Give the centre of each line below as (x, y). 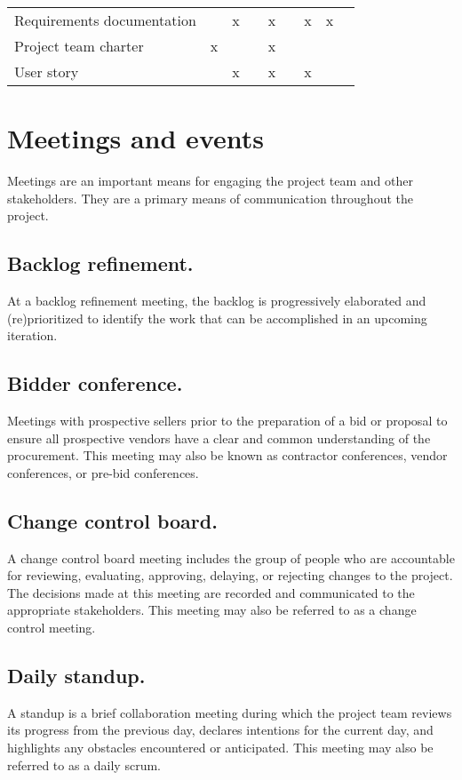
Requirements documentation (105, 20)
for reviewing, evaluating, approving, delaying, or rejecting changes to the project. (230, 575)
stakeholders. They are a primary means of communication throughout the (210, 198)
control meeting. (52, 628)
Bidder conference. (95, 383)
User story (47, 72)
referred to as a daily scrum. (84, 764)
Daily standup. (76, 676)
